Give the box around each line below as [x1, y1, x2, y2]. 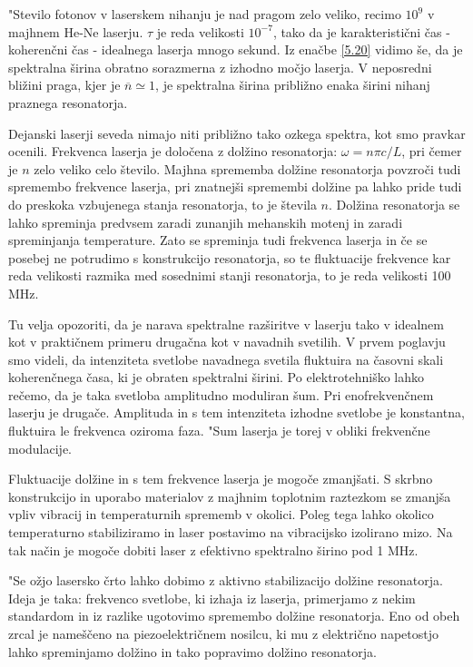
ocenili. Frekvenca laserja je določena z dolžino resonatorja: [8, 142, 338, 161]
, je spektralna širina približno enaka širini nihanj [155, 75, 430, 94]
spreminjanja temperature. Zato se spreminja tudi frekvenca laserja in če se [8, 231, 428, 250]
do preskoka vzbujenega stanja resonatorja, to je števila [8, 194, 317, 213]
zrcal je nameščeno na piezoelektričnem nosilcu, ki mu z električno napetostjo [8, 624, 439, 642]
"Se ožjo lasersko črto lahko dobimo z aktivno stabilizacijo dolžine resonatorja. [8, 571, 443, 590]
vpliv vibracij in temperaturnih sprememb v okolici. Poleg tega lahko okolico [8, 505, 434, 524]
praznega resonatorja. [8, 93, 128, 112]
